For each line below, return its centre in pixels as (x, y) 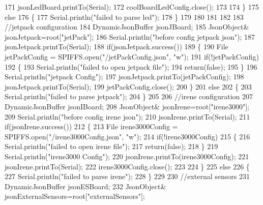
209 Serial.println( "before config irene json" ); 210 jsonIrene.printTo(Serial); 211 (127, 116)
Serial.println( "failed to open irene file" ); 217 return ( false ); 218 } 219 (111, 146)
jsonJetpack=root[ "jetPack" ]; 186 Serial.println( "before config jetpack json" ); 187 (130, 36)
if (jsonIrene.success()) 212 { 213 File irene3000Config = (91, 126)
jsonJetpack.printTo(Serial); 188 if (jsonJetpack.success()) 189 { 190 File (116, 47)
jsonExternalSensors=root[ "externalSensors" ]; (75, 196)
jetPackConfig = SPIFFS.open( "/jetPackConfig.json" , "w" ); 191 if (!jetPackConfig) (132, 56)
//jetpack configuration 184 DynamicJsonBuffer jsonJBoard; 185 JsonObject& (127, 27)
